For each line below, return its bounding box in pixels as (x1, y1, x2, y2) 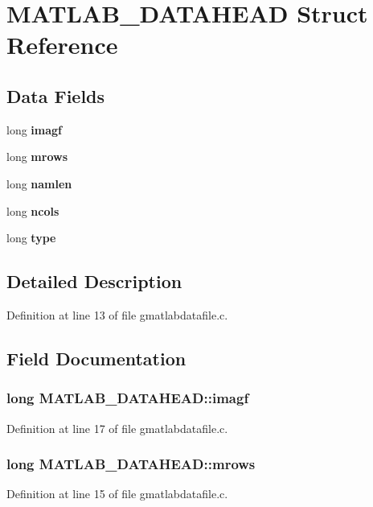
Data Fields (6, 83, 105, 108)
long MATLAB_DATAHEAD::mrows (6, 454, 256, 474)
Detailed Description (6, 269, 182, 294)
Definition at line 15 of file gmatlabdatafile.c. (6, 485, 228, 502)
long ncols (6, 202, 59, 219)
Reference (6, 28, 118, 61)
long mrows (6, 148, 68, 165)
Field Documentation (6, 345, 186, 370)
